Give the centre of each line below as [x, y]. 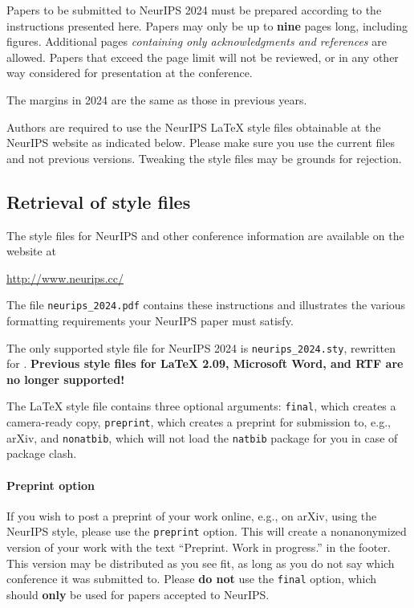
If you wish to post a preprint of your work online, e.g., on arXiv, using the [192, 515]
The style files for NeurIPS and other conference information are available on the [205, 235]
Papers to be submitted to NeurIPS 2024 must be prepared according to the [194, 10]
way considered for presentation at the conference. [130, 73]
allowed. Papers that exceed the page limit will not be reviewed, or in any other [203, 57]
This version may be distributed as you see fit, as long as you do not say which [201, 563]
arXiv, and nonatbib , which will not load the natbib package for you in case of [202, 437]
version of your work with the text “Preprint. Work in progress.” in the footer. [199, 547]
